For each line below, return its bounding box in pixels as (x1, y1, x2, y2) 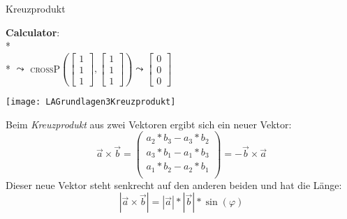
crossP (30, 61, 61, 75)
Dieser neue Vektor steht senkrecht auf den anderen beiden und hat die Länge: (6, 177, 342, 192)
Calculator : (6, 24, 60, 39)
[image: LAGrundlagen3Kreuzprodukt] (6, 96, 176, 107)
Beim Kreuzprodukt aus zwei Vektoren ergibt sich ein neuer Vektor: (6, 116, 292, 131)
